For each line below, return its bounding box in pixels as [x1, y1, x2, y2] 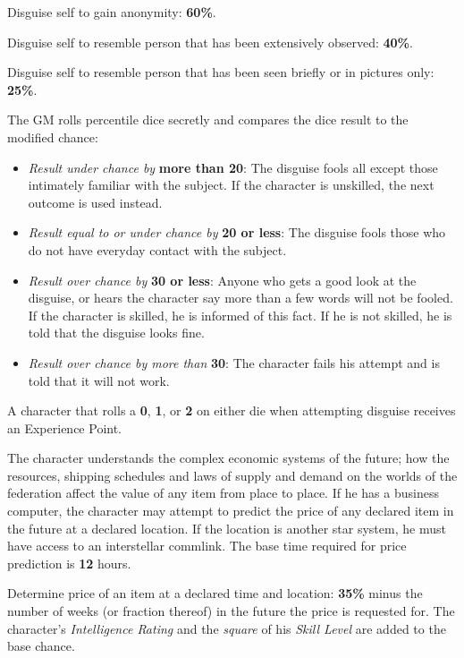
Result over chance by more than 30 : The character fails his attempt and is [28, 353, 440, 372]
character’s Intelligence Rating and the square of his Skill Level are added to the [7, 619, 446, 637]
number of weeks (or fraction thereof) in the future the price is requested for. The [7, 602, 455, 620]
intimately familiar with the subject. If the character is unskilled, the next [28, 175, 434, 194]
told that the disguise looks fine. [28, 323, 205, 342]
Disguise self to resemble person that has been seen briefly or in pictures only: [7, 63, 434, 81]
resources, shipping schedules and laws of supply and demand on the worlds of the [7, 466, 458, 484]
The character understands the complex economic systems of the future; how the [7, 449, 450, 467]
